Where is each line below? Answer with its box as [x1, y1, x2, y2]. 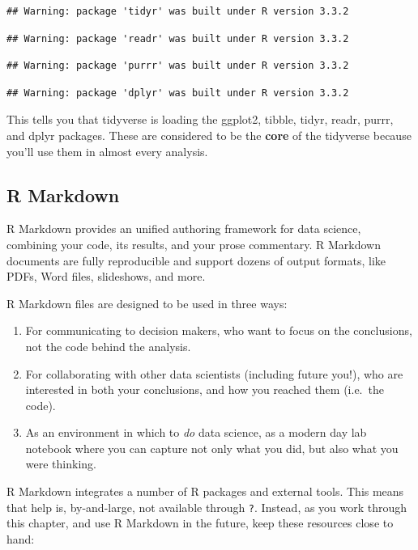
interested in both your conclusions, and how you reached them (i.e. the [25, 381, 384, 398]
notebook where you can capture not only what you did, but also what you [25, 439, 399, 456]
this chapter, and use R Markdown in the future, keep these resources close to [6, 514, 394, 531]
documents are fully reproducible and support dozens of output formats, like [6, 252, 386, 269]
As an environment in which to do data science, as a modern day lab [25, 424, 367, 441]
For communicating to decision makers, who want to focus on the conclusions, [25, 322, 412, 339]
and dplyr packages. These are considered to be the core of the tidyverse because [6, 126, 412, 143]
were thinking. [25, 455, 96, 472]
